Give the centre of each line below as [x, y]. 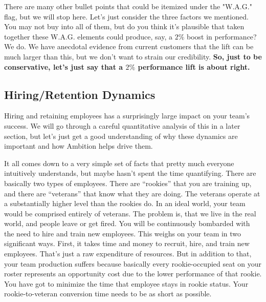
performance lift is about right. [194, 66]
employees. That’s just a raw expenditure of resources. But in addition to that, [128, 254]
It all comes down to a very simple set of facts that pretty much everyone [119, 163]
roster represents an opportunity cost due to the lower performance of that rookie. [133, 274]
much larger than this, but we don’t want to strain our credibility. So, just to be [133, 56]
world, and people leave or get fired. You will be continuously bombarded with [127, 223]
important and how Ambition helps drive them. [79, 146]
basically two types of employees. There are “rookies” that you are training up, [128, 183]
